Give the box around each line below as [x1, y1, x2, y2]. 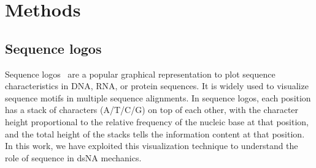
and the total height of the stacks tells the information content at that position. [5, 127, 305, 140]
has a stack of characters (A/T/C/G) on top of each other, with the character [5, 103, 299, 116]
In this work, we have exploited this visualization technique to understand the [5, 139, 298, 152]
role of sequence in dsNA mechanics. [5, 151, 142, 164]
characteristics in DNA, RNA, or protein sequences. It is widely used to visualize [5, 79, 309, 92]
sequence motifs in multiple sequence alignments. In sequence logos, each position [5, 91, 311, 104]
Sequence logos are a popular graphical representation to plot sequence [5, 67, 276, 80]
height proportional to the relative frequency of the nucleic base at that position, [5, 115, 309, 128]
